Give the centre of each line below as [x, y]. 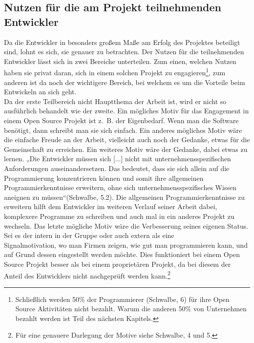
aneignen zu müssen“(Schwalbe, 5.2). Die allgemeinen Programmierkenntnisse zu [125, 197]
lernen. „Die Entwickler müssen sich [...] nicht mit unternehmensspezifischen [117, 159]
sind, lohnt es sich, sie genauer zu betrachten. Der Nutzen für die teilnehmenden [124, 52]
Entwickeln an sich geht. [40, 92]
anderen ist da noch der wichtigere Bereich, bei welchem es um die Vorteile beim [125, 82]
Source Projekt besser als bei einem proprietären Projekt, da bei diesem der [117, 264]
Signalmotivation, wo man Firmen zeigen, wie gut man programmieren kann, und [126, 245]
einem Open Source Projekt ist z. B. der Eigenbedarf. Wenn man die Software [121, 120]
